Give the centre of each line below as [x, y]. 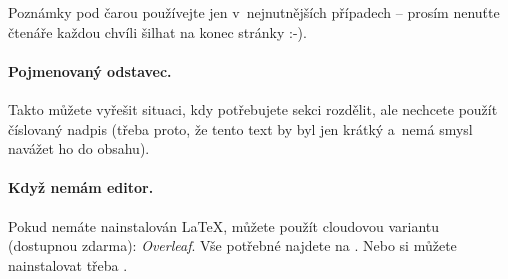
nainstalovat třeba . [68, 264]
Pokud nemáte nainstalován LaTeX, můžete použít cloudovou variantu [224, 225]
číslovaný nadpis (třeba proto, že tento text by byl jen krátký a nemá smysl [240, 128]
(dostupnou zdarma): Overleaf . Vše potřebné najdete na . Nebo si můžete [232, 245]
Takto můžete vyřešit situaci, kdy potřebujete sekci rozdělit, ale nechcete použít [253, 108]
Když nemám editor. [81, 187]
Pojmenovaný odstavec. [90, 70]
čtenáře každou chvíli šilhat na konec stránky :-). [157, 31]
